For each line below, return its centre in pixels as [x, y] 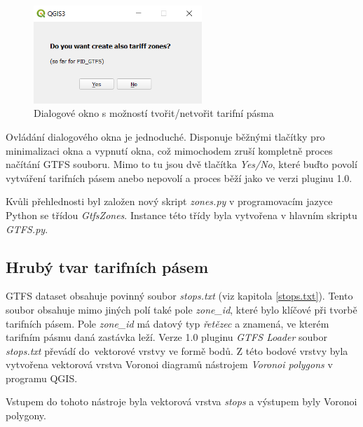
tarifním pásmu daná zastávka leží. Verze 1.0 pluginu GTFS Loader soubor [166, 337]
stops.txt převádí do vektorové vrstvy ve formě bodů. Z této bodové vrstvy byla [177, 350]
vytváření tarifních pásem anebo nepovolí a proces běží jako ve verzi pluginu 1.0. [179, 177]
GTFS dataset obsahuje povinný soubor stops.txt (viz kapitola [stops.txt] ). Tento [179, 296]
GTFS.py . [27, 229]
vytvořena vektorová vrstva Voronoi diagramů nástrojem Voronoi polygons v [169, 364]
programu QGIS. [42, 378]
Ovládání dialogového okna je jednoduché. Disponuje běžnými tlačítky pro [165, 136]
